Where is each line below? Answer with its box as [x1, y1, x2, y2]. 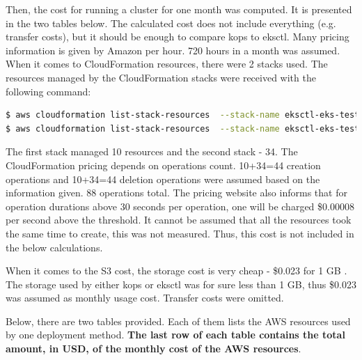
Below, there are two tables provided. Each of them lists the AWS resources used [6, 313, 351, 328]
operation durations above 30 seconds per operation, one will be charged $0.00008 [6, 198, 354, 213]
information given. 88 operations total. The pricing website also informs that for [6, 185, 347, 200]
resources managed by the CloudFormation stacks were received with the [6, 70, 316, 84]
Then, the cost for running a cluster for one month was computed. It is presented [6, 2, 352, 16]
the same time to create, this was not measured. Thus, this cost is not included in [6, 226, 354, 240]
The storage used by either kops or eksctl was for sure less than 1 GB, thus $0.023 [6, 276, 356, 291]
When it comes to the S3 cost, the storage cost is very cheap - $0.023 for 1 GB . [6, 263, 347, 278]
